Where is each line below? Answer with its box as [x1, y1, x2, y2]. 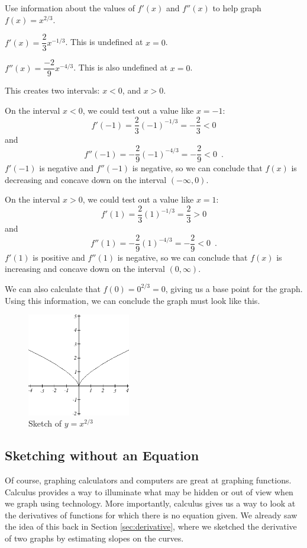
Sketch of [28, 417, 62, 430]
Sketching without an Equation [5, 446, 199, 464]
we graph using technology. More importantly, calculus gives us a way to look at [5, 497, 296, 509]
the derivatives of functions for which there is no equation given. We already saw [5, 508, 298, 521]
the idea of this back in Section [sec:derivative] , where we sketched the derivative [5, 520, 297, 533]
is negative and [39, 162, 94, 174]
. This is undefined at [65, 36, 143, 48]
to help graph [212, 2, 261, 14]
